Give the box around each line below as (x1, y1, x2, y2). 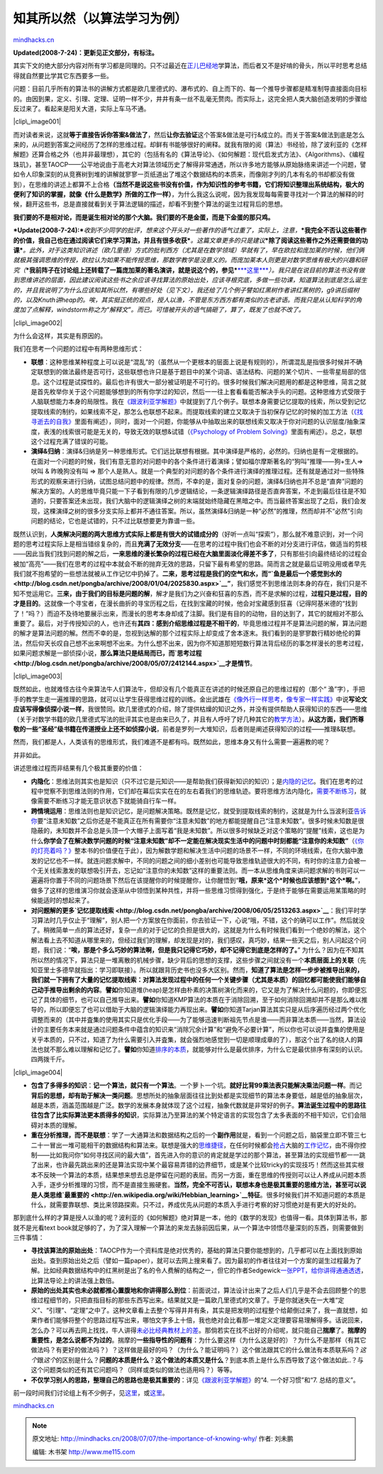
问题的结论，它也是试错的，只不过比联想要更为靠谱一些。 (30, 517, 199, 525)
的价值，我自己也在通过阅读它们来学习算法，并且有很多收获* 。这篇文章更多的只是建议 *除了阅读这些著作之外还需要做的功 (13, 236, 368, 244)
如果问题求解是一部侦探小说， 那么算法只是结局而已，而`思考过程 (13, 649, 202, 657)
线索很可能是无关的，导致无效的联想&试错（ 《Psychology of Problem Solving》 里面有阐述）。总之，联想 (61, 427, 362, 436)
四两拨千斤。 (30, 1055, 69, 1064)
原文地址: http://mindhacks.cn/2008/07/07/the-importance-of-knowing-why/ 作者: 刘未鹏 (32, 1434, 294, 1443)
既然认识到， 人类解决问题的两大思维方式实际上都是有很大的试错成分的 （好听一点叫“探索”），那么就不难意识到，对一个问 (13, 530, 364, 538)
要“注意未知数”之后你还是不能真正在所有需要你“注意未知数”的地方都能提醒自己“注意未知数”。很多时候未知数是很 (37, 817, 365, 825)
